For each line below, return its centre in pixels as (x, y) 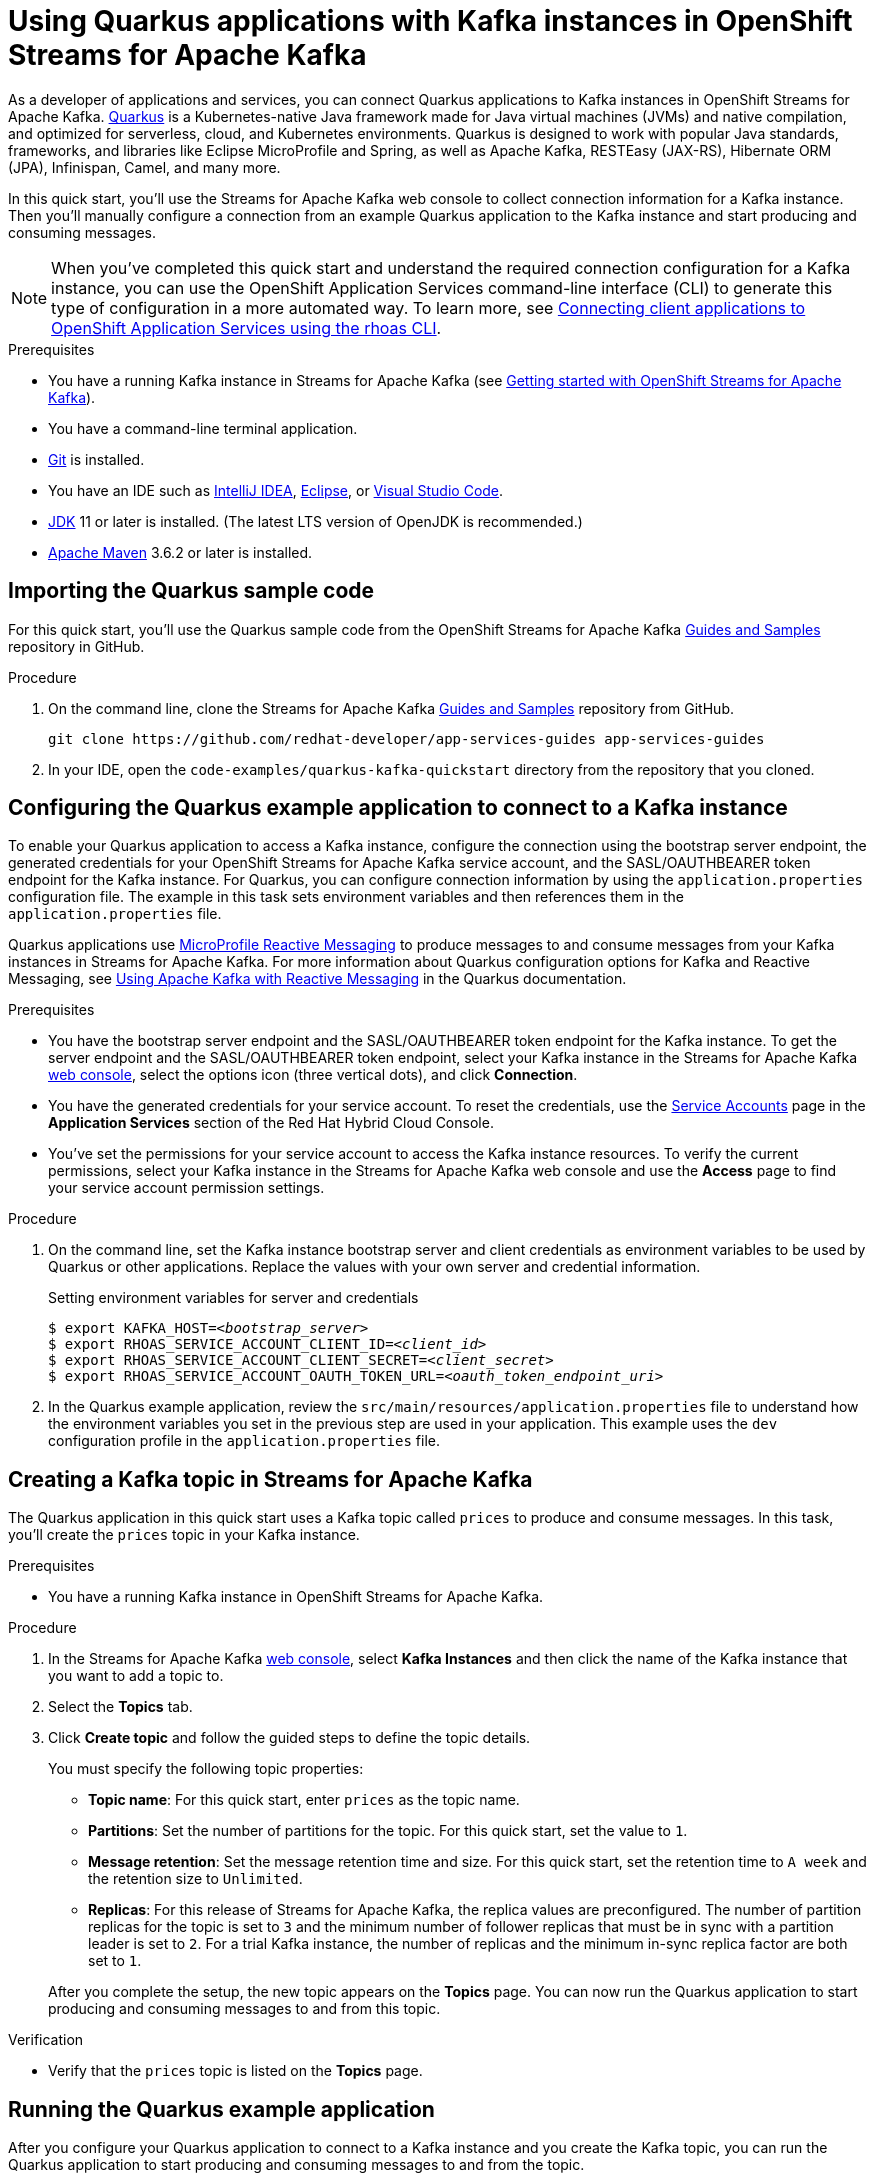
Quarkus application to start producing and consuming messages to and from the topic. (296, 2165)
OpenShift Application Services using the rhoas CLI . (246, 327)
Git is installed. (96, 459)
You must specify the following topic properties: (206, 1769)
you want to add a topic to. (136, 1676)
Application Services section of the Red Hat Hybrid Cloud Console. (271, 1123)
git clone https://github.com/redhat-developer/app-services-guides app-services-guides (406, 738)
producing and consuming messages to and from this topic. (244, 2009)
